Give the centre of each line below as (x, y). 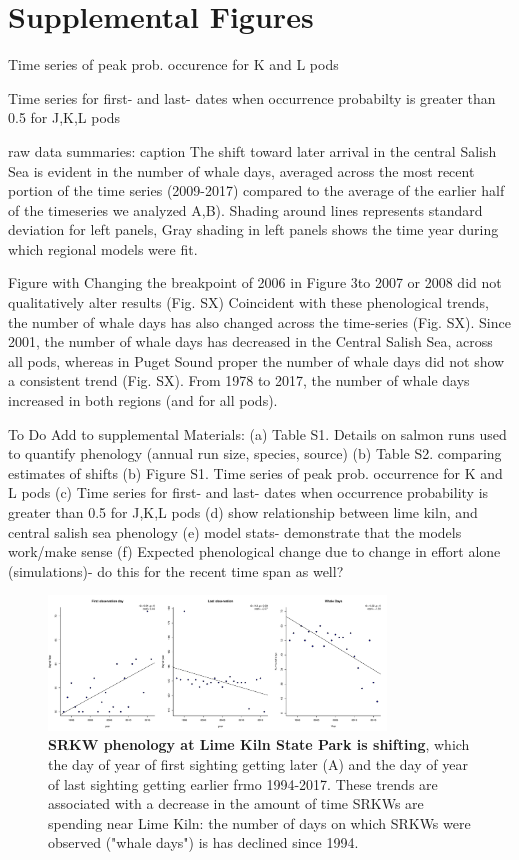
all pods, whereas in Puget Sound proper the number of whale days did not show (256, 360)
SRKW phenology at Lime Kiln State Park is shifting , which (259, 744)
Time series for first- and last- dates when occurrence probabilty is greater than (252, 97)
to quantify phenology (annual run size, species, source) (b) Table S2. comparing (255, 453)
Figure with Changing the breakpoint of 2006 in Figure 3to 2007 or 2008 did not (255, 282)
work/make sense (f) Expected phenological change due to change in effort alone (254, 551)
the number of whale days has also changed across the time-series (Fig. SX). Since (259, 321)
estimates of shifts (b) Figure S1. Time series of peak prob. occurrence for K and (255, 472)
